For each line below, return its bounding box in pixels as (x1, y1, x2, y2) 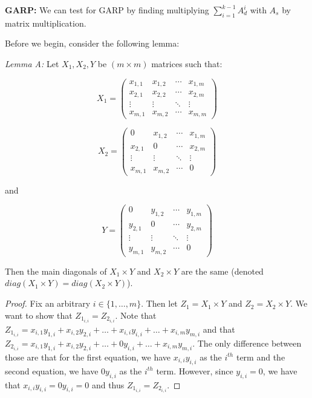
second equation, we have (5, 364, 99, 377)
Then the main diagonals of (5, 264, 107, 277)
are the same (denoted (181, 264, 264, 277)
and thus (91, 378, 125, 391)
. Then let (141, 297, 178, 310)
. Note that (115, 308, 157, 321)
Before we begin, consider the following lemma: (5, 37, 180, 50)
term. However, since (156, 364, 233, 377)
